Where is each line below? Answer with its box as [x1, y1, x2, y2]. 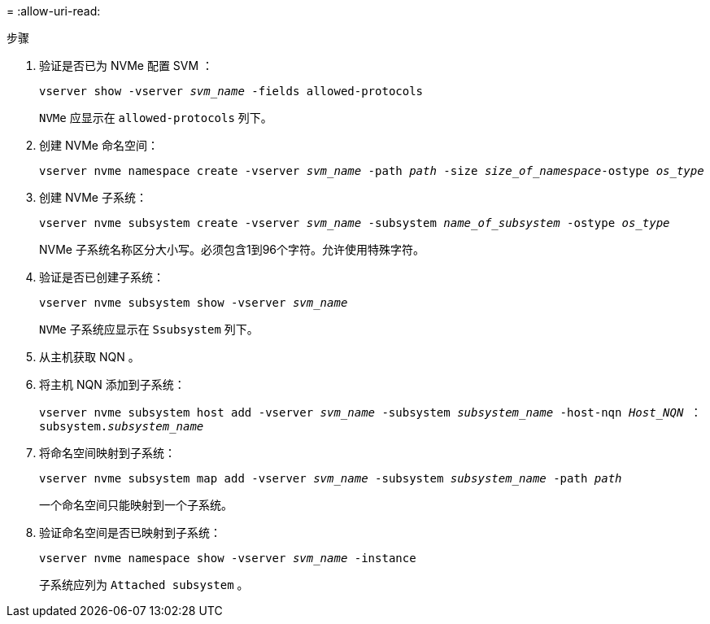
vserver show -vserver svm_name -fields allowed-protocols [39, 85, 424, 98]
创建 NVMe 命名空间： [39, 138, 159, 152]
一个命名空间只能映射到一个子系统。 [39, 498, 233, 512]
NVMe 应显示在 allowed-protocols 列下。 [39, 111, 272, 124]
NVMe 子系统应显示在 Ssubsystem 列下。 [39, 322, 259, 336]
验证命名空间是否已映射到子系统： [39, 526, 221, 539]
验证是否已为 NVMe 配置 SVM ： [39, 59, 214, 72]
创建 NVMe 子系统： [39, 190, 147, 204]
